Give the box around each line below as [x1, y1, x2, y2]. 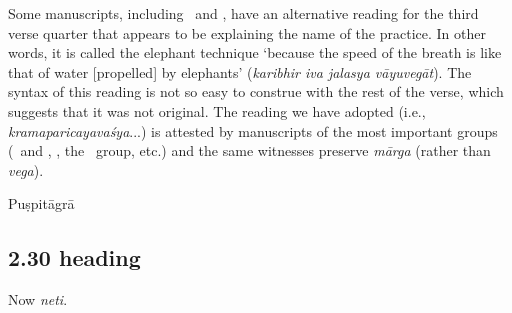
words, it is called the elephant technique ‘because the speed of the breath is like [8, 42, 502, 63]
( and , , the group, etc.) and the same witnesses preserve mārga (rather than [8, 140, 491, 161]
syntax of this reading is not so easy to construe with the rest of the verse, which [8, 81, 504, 102]
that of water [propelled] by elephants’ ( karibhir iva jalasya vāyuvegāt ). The [8, 61, 472, 82]
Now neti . [8, 289, 68, 310]
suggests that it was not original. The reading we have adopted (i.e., [8, 100, 426, 121]
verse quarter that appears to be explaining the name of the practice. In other [8, 22, 486, 43]
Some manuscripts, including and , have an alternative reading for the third [8, 3, 479, 23]
